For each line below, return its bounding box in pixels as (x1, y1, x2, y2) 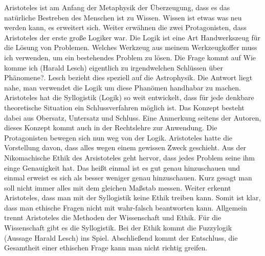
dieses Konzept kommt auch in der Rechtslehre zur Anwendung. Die (4, 122, 217, 133)
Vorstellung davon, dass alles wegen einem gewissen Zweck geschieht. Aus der (4, 142, 247, 153)
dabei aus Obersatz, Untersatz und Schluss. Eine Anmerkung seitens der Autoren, (4, 112, 261, 123)
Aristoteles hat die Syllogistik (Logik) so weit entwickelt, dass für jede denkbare (4, 92, 254, 103)
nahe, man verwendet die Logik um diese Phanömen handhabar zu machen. (4, 82, 241, 92)
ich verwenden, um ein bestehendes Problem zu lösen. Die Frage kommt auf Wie (4, 52, 256, 62)
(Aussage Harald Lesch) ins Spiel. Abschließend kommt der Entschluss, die (4, 232, 238, 243)
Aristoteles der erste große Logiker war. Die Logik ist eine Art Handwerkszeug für (4, 32, 260, 42)
